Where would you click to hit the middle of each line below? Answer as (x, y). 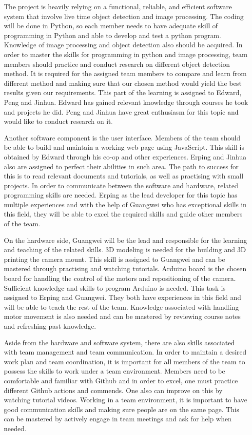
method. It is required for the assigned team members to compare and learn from (125, 73)
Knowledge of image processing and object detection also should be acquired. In (123, 45)
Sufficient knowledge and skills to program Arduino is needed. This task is (115, 287)
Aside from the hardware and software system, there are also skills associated (119, 342)
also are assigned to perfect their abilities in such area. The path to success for (121, 166)
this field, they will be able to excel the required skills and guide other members (123, 214)
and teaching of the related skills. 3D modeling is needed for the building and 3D (125, 249)
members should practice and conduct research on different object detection (117, 64)
